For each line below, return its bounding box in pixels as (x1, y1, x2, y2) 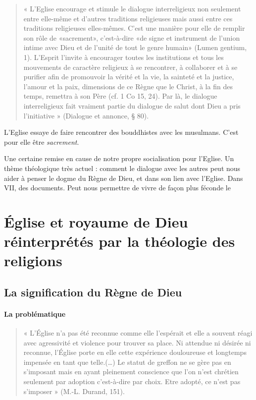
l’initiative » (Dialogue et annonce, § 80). (23, 110, 149, 120)
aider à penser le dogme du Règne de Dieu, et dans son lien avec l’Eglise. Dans (4, 172, 243, 183)
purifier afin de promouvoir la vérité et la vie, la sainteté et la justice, (23, 71, 234, 82)
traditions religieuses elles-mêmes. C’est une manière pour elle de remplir (23, 23, 245, 33)
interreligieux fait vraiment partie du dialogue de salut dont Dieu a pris (23, 100, 241, 111)
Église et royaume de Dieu (4, 211, 188, 231)
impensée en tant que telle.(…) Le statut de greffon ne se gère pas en (23, 356, 231, 367)
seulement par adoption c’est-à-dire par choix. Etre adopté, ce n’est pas (23, 376, 241, 386)
